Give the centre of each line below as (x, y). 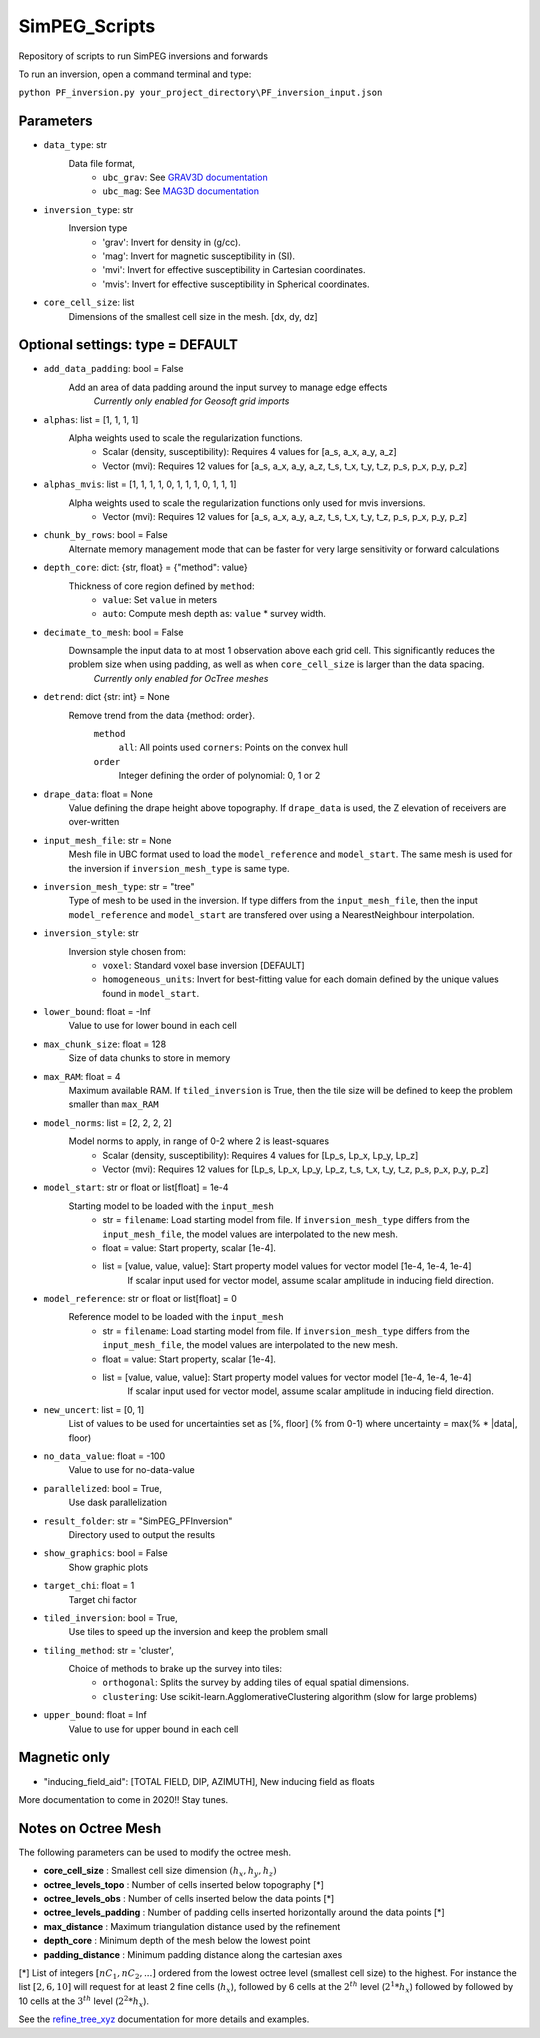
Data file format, (101, 163)
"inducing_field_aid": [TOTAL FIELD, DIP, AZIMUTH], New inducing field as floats (209, 1781)
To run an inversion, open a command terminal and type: (135, 74)
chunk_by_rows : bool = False (106, 535)
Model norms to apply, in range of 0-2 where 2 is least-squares (199, 1141)
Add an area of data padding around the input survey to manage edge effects (228, 387)
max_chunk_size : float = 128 (105, 1044)
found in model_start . (151, 993)
